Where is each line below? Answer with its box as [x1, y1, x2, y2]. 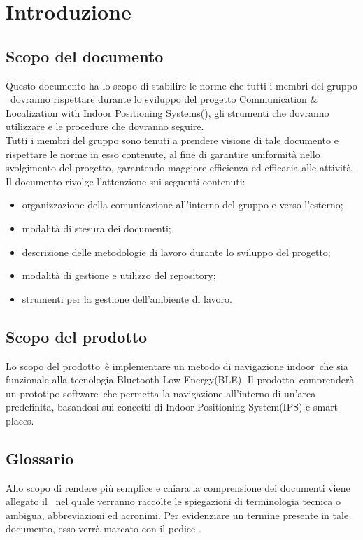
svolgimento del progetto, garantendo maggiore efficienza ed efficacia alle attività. [6, 160, 355, 175]
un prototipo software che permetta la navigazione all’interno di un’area [6, 385, 316, 400]
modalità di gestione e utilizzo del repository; [22, 268, 216, 283]
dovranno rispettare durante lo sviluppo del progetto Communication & [10, 92, 318, 106]
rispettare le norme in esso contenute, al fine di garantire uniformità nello [6, 146, 320, 161]
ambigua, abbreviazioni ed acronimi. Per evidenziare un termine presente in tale [6, 507, 349, 522]
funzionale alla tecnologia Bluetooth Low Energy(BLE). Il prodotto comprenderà [6, 372, 355, 387]
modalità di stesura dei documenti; [22, 220, 171, 235]
